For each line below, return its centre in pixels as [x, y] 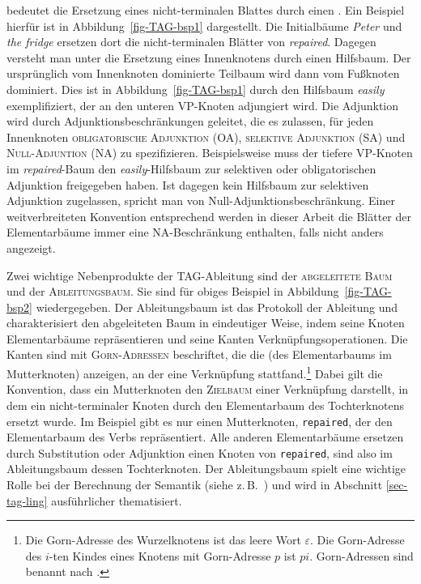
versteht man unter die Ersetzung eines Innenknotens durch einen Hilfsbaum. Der [209, 57]
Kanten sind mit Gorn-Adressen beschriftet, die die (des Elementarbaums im [199, 354]
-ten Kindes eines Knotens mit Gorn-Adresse [160, 555]
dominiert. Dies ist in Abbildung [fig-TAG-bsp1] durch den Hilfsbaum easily [196, 89]
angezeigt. [31, 247]
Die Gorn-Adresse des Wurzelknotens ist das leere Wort [163, 540]
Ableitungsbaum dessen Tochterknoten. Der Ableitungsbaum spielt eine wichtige [206, 469]
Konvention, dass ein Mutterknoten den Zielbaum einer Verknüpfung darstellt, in [208, 389]
